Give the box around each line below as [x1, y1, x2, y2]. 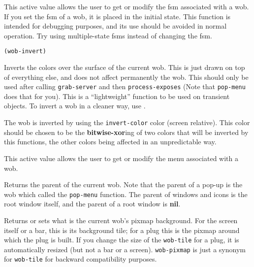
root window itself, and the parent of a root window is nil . [4, 199, 181, 209]
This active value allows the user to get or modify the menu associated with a [4, 153, 239, 163]
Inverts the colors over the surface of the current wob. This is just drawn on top [4, 62, 245, 72]
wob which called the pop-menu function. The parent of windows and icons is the [4, 189, 248, 199]
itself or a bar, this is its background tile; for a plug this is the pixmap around [4, 225, 240, 235]
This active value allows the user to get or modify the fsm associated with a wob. [4, 1, 249, 11]
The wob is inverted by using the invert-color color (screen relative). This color [4, 117, 250, 128]
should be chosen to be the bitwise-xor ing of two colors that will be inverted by [4, 127, 249, 137]
